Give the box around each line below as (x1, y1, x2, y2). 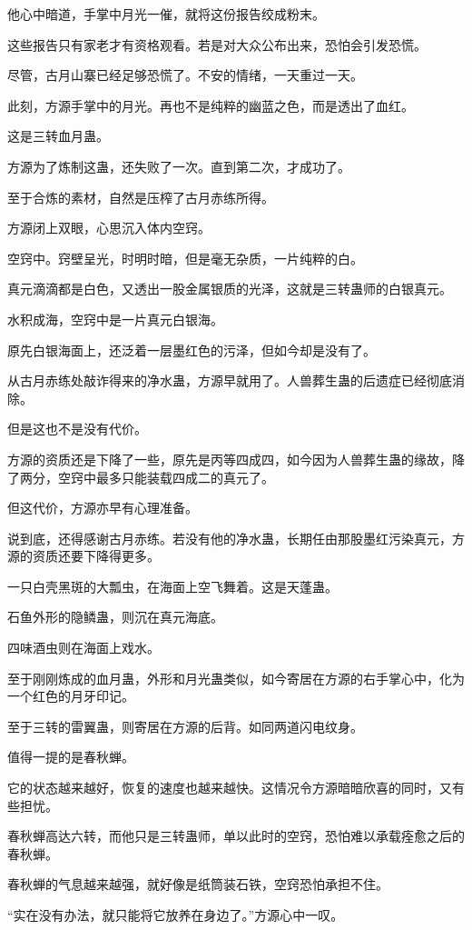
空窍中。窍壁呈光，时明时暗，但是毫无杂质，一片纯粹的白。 (7, 248, 363, 267)
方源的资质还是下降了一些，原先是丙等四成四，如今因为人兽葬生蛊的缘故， (7, 449, 452, 468)
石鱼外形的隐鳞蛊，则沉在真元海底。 (7, 607, 223, 626)
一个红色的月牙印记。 (7, 686, 134, 705)
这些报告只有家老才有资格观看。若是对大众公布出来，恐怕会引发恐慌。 (7, 35, 427, 54)
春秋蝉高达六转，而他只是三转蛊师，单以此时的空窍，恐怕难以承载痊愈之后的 (7, 826, 465, 845)
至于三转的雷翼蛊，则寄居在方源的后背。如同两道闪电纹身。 (7, 716, 363, 735)
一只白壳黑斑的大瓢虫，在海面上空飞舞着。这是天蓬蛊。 (7, 576, 338, 595)
